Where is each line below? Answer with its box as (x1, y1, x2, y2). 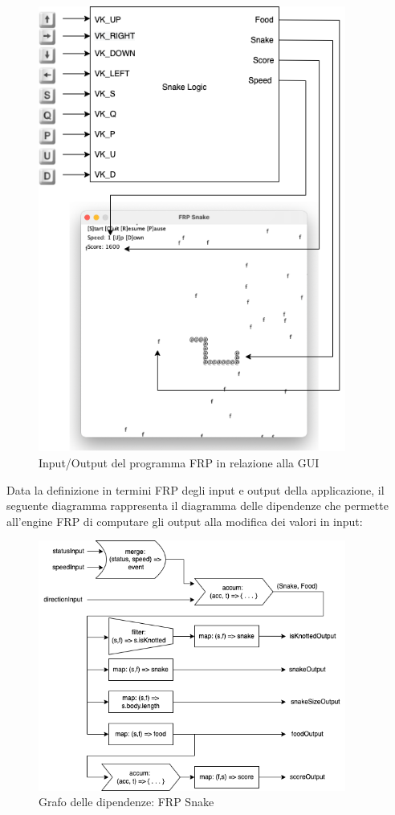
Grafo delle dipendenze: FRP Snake (39, 793, 214, 810)
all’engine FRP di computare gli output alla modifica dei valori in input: (6, 512, 363, 529)
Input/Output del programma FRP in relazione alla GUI (39, 454, 320, 471)
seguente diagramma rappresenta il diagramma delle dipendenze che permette (6, 497, 389, 514)
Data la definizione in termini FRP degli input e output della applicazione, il (6, 481, 385, 498)
